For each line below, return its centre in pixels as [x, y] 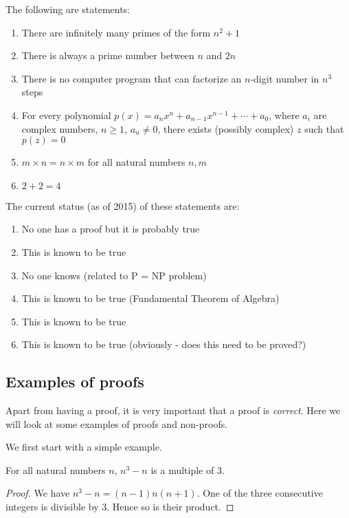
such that [324, 128]
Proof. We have [38, 493]
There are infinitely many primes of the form [116, 32]
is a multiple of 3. [188, 470]
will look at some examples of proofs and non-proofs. [117, 423]
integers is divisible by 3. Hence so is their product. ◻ [120, 507]
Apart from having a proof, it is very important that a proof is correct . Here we [173, 410]
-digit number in [285, 78]
